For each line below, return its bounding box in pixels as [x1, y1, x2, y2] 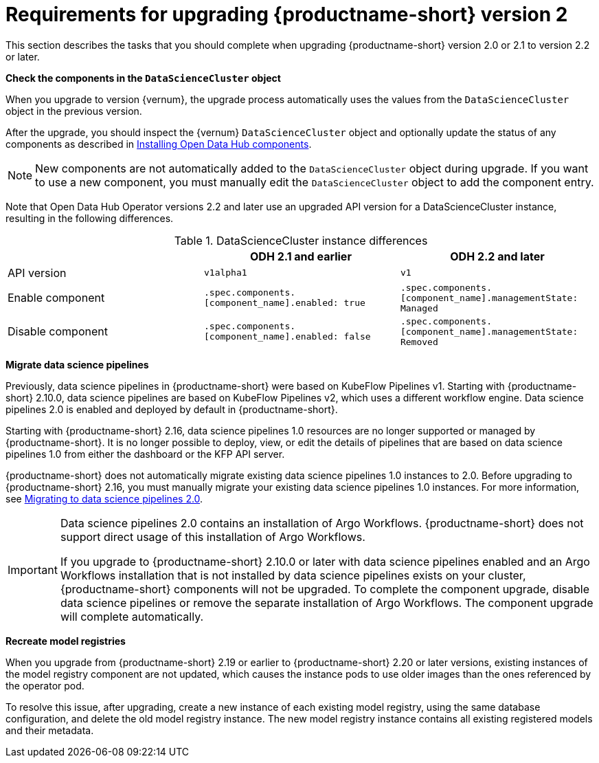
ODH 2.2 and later [450, 249, 545, 263]
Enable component [8, 291, 105, 305]
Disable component [8, 324, 108, 339]
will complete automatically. [60, 609, 204, 623]
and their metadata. [5, 724, 94, 736]
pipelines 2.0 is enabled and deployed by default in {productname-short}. [5, 403, 338, 415]
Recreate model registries [5, 634, 126, 647]
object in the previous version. [5, 104, 142, 117]
